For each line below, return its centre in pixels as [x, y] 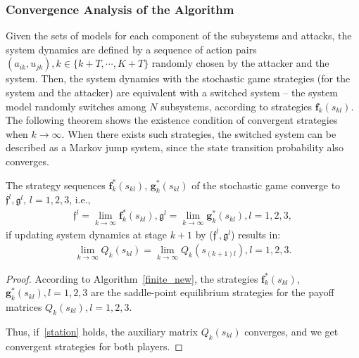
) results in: [256, 234]
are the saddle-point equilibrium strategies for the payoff [213, 292]
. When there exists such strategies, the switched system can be [199, 133]
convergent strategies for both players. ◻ [94, 346]
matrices [24, 306]
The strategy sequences [56, 185]
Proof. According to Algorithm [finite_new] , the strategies [132, 278]
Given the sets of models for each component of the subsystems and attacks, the [179, 36]
